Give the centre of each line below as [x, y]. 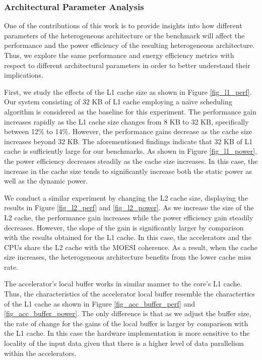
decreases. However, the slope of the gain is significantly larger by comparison [124, 227]
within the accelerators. [40, 353]
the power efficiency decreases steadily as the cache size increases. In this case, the [131, 161]
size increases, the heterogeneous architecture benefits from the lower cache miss [128, 257]
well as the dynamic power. [46, 181]
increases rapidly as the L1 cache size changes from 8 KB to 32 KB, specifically [126, 121]
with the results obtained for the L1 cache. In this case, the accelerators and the [128, 237]
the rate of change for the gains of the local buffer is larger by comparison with [126, 323]
